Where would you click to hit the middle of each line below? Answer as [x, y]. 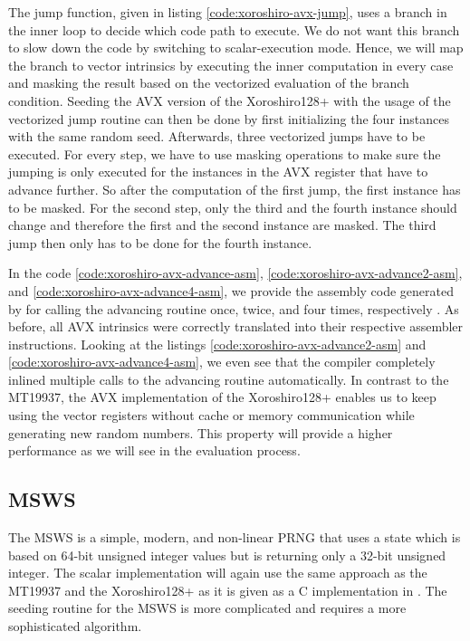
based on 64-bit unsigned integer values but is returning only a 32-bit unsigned [227, 555]
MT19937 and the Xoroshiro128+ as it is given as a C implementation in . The [228, 590]
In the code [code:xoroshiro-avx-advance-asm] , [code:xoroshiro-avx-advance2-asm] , [235, 273]
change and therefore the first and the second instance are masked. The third [222, 225]
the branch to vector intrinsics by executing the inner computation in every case [231, 65]
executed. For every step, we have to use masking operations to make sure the [225, 153]
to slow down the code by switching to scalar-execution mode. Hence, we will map [236, 48]
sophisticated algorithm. [75, 626]
